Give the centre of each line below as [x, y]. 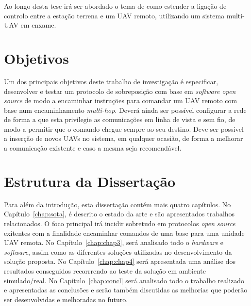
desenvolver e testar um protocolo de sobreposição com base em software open [120, 91]
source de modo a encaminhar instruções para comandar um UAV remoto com [121, 100]
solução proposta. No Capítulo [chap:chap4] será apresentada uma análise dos [120, 261]
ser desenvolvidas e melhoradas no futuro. [66, 299]
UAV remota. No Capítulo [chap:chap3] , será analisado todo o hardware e [114, 242]
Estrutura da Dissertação [90, 181]
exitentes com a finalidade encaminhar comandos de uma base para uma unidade [124, 233]
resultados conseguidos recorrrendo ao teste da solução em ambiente [105, 270]
